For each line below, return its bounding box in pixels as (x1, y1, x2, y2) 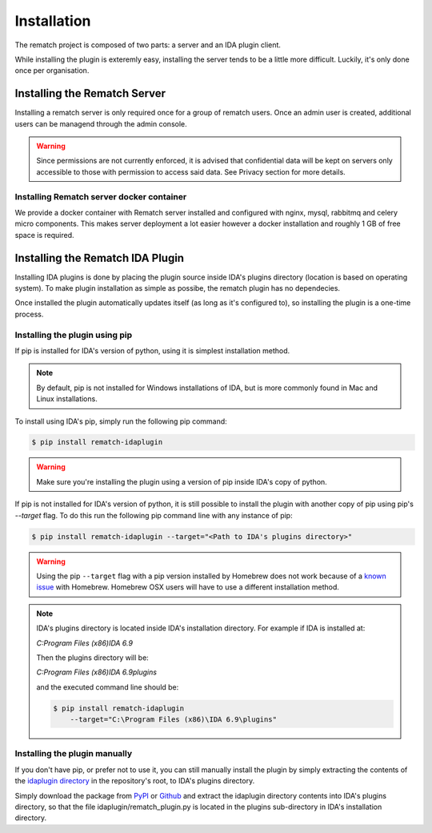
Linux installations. (36, 394, 98, 404)
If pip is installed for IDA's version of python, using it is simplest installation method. (14, 345, 290, 356)
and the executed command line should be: (36, 682, 179, 692)
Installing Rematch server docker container (14, 191, 187, 202)
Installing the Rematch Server (14, 87, 166, 100)
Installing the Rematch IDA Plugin (14, 251, 184, 264)
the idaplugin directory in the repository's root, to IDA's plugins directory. (14, 776, 255, 786)
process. (14, 309, 44, 319)
